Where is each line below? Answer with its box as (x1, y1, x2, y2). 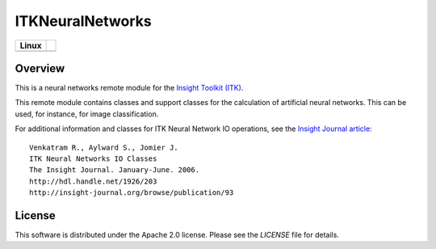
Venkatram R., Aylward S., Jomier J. (29, 142, 179, 152)
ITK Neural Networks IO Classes (29, 154, 157, 163)
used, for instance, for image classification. (15, 109, 159, 119)
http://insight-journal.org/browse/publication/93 (29, 188, 234, 197)
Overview (15, 61, 65, 75)
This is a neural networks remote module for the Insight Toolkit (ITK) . (15, 83, 244, 93)
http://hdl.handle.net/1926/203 (29, 176, 157, 186)
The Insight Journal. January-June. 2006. (29, 166, 200, 175)
